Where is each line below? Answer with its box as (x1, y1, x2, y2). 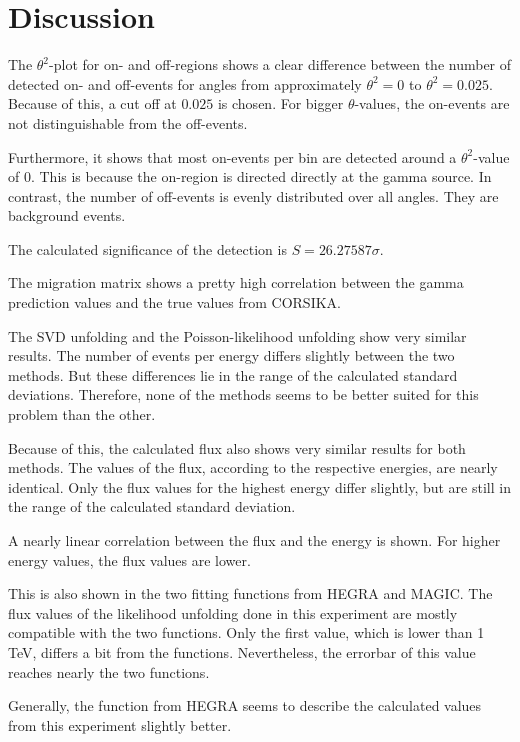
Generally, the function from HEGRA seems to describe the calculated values (8, 695, 482, 716)
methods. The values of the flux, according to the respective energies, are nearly (8, 457, 498, 478)
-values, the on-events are (354, 93, 510, 114)
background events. (8, 205, 126, 226)
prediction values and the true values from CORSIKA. (8, 292, 341, 313)
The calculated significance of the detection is (8, 238, 287, 259)
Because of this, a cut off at (8, 93, 177, 114)
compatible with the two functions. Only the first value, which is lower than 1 (8, 622, 485, 643)
